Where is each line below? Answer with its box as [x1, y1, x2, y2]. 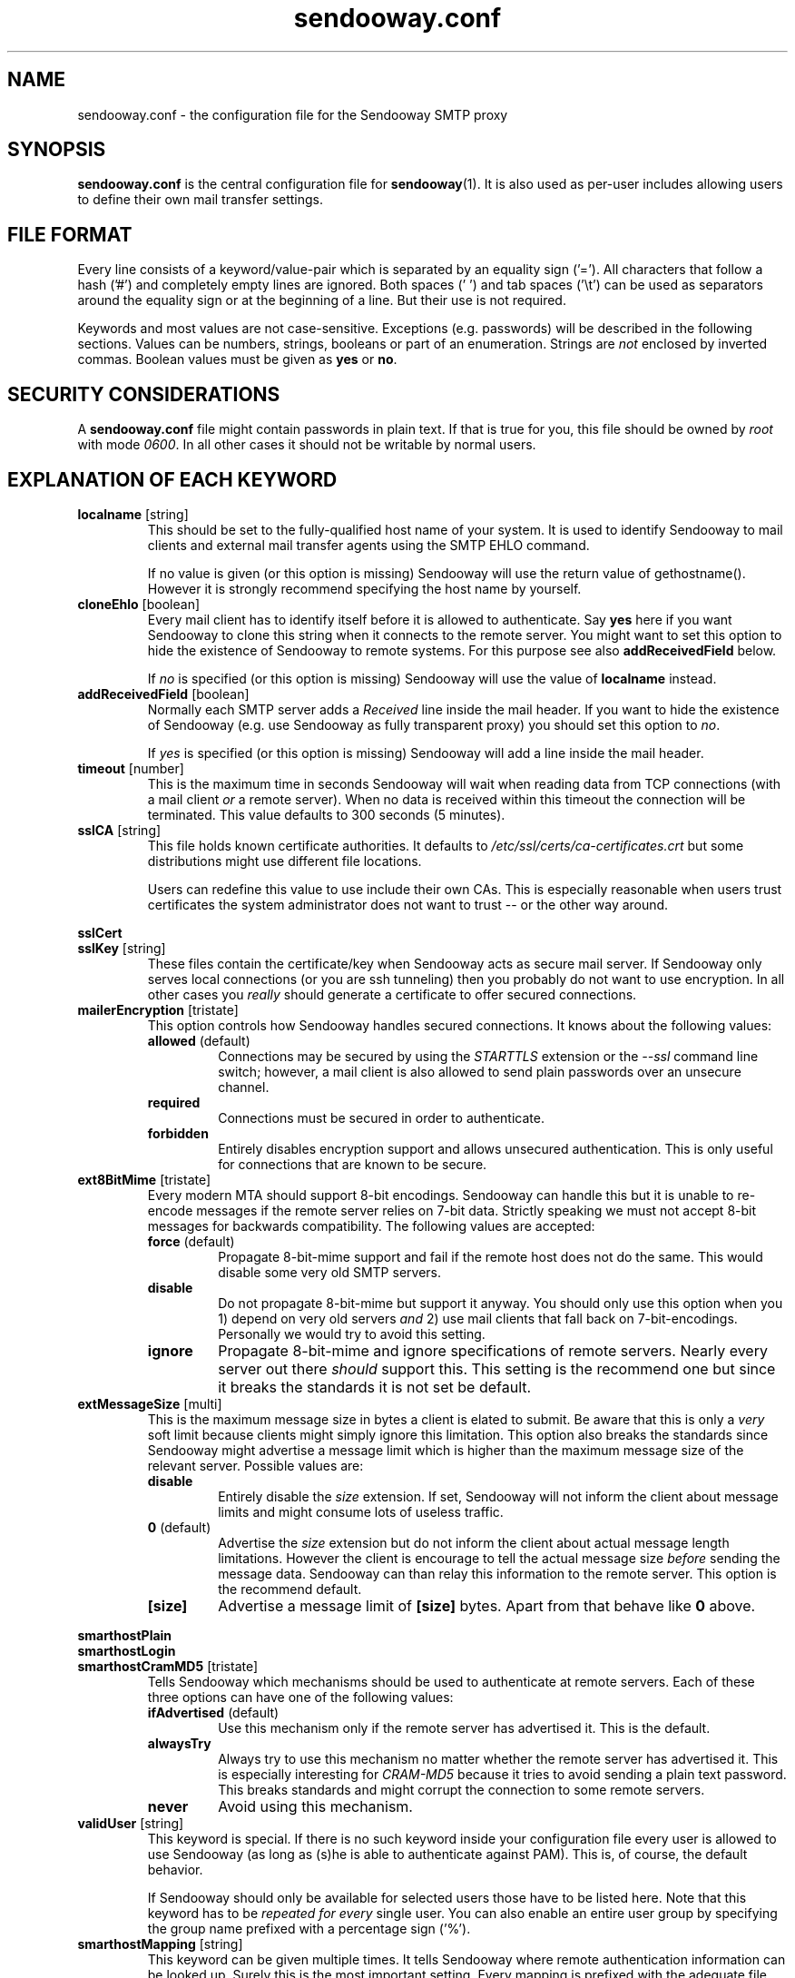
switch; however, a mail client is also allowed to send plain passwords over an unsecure [218, 1063, 741, 1079]
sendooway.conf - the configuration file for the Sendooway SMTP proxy [77, 106, 508, 123]
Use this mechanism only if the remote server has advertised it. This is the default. [218, 1719, 711, 1736]
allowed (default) [147, 1032, 250, 1048]
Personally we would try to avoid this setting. [218, 1325, 486, 1342]
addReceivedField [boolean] [77, 685, 250, 702]
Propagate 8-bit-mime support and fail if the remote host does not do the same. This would [218, 1248, 763, 1265]
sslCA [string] [77, 822, 162, 838]
